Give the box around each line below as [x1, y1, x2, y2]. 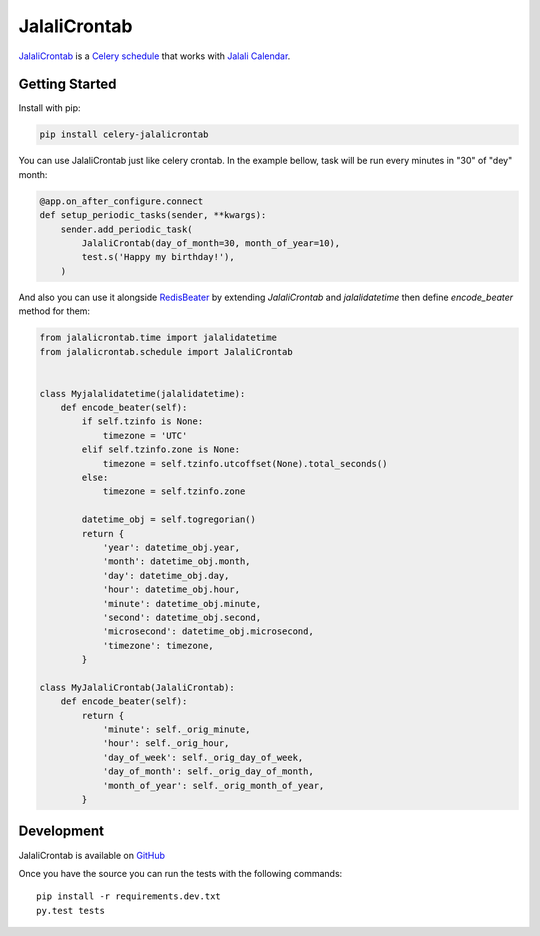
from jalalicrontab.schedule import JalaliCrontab [39, 346, 294, 357]
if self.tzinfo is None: [81, 416, 204, 427]
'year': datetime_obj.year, [102, 541, 240, 553]
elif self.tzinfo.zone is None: [81, 444, 240, 455]
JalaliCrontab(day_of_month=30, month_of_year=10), [81, 237, 341, 249]
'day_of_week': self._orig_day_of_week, [102, 751, 304, 763]
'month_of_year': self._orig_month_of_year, [102, 780, 325, 791]
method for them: [18, 305, 90, 317]
